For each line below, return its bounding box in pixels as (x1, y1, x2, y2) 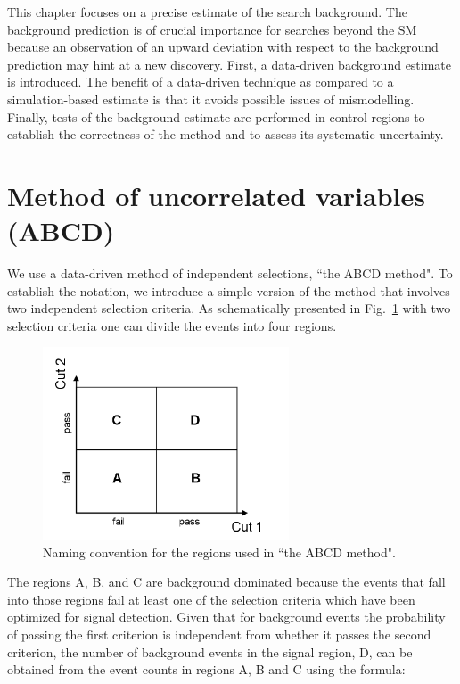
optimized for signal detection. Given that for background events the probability (7, 607, 446, 626)
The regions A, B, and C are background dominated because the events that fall (7, 573, 446, 591)
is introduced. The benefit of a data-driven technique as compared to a (7, 72, 394, 91)
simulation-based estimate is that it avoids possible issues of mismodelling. (7, 89, 415, 108)
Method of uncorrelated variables (7, 177, 425, 213)
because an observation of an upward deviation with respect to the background (7, 37, 439, 56)
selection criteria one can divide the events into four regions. (7, 316, 337, 334)
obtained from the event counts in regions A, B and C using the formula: (7, 660, 406, 679)
